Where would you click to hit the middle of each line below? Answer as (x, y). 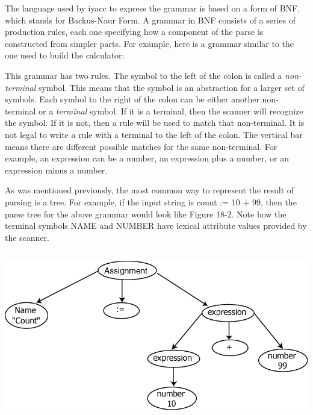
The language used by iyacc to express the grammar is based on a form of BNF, (153, 8)
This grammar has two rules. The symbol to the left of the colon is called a (144, 75)
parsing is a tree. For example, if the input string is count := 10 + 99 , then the (151, 201)
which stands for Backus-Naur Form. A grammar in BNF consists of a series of (150, 20)
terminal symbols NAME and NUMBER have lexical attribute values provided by (156, 226)
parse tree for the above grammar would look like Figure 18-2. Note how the (146, 214)
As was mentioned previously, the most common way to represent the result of (150, 190)
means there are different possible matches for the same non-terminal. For (141, 146)
